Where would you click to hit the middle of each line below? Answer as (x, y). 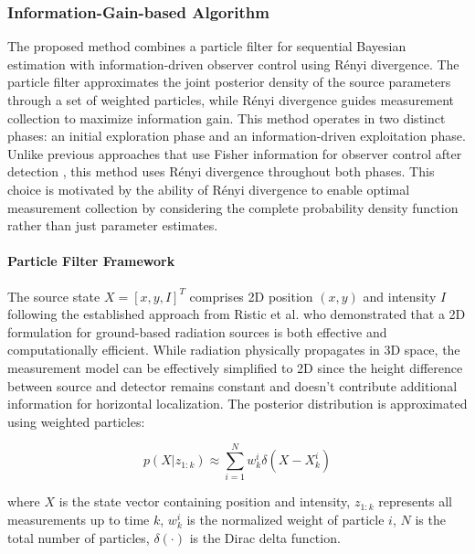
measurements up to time (79, 520)
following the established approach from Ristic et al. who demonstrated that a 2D (237, 314)
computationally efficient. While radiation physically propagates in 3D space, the (234, 350)
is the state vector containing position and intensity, (205, 501)
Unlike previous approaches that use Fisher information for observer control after (235, 153)
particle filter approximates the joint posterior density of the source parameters (229, 82)
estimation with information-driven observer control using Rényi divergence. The (233, 64)
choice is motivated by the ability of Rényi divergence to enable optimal (209, 189)
